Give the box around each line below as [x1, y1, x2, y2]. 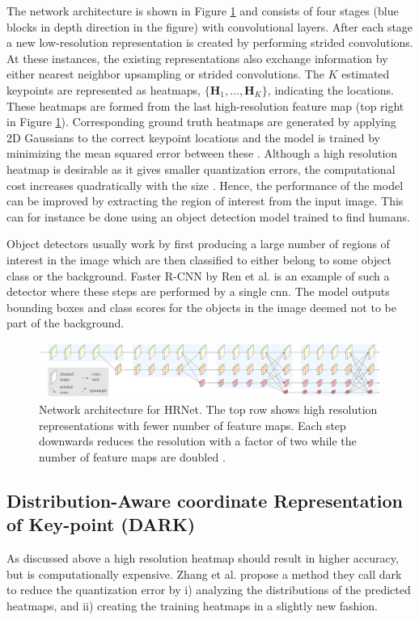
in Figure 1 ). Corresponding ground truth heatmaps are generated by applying [6, 113, 396, 130]
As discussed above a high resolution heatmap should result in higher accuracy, [6, 550, 399, 567]
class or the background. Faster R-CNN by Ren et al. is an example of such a [6, 267, 390, 284]
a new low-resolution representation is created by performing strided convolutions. [6, 34, 413, 51]
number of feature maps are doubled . [39, 448, 226, 465]
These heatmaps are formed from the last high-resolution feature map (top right [6, 97, 404, 114]
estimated [341, 65, 390, 82]
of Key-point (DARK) [6, 512, 196, 537]
